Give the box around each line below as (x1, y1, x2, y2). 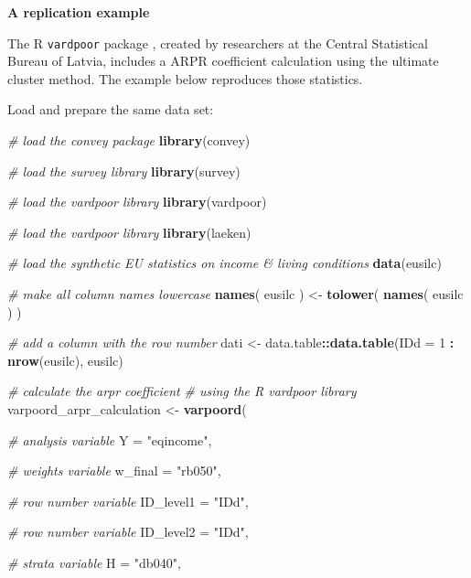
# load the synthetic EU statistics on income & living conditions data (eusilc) (7, 253, 442, 273)
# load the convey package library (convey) (7, 131, 251, 150)
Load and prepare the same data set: (7, 100, 214, 119)
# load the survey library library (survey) (7, 161, 241, 180)
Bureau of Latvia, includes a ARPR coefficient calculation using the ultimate (7, 51, 439, 70)
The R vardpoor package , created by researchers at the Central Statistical (7, 33, 428, 52)
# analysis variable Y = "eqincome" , (7, 430, 212, 449)
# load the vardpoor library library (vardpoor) (7, 192, 267, 211)
